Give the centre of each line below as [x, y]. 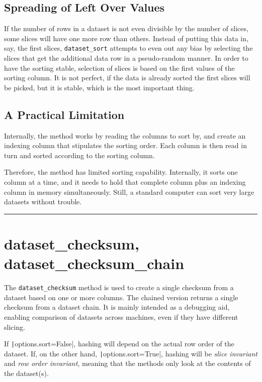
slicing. [15, 327]
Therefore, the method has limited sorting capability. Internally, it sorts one [121, 172]
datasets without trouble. [43, 202]
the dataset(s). [26, 373]
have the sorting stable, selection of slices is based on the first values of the [119, 68]
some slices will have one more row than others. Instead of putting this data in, [126, 38]
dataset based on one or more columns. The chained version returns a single [121, 297]
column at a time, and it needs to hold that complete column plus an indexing [125, 182]
